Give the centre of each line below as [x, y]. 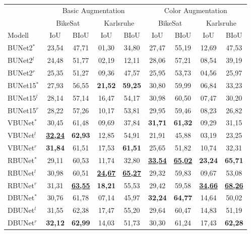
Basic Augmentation [93, 10]
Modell [18, 35]
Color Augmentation [196, 10]
